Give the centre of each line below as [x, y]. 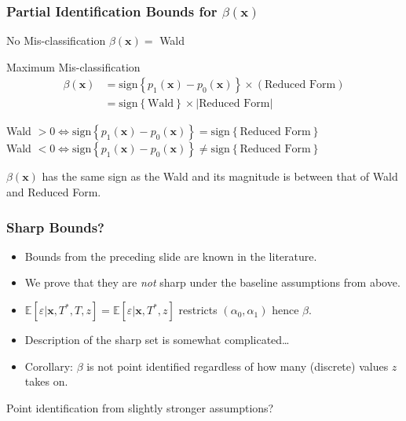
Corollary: [49, 366]
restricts [198, 310]
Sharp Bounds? [55, 227]
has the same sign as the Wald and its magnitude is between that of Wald [220, 176]
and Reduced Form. [54, 192]
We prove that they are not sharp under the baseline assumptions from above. [212, 282]
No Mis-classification [56, 40]
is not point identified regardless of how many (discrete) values [238, 366]
